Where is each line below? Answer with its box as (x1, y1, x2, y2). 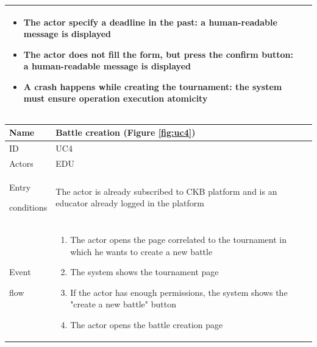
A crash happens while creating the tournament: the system (23, 80, 282, 93)
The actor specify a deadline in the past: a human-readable (23, 15, 277, 28)
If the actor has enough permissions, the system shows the (70, 286, 288, 298)
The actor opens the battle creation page (70, 318, 223, 331)
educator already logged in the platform (55, 197, 204, 209)
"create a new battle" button (70, 298, 176, 310)
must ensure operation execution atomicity (23, 92, 208, 105)
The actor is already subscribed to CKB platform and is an (55, 184, 277, 197)
